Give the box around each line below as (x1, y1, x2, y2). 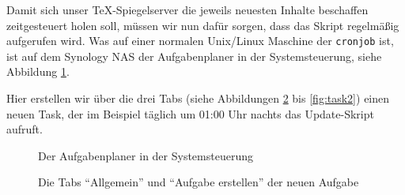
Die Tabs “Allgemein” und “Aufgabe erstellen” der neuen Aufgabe (38, 174, 359, 190)
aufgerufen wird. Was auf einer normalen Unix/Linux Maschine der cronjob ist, (6, 32, 394, 49)
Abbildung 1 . (6, 63, 70, 80)
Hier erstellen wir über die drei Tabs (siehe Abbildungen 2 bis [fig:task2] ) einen (6, 90, 390, 107)
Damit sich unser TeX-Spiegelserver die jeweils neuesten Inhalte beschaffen (6, 2, 369, 17)
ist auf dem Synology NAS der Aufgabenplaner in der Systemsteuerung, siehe (6, 47, 382, 64)
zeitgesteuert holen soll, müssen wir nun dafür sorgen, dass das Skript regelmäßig (6, 17, 399, 33)
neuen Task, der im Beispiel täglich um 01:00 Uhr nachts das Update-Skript (6, 105, 374, 122)
